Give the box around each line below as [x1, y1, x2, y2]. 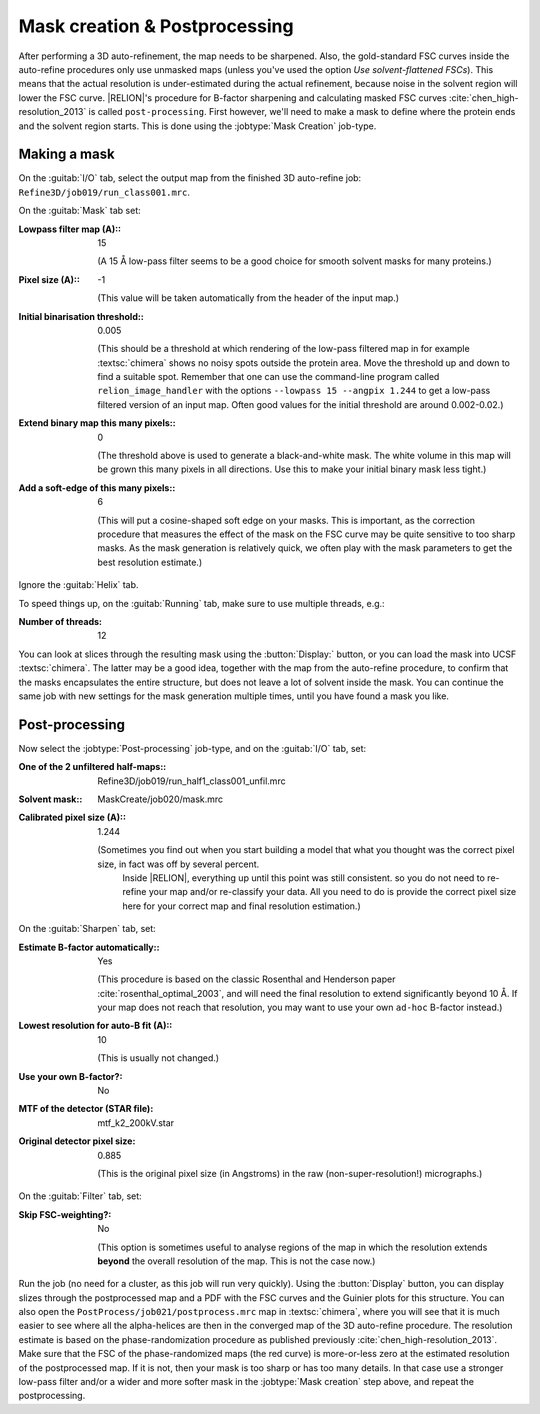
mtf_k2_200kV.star [97, 1116, 175, 1129]
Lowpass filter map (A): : [18, 223, 122, 235]
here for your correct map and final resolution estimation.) [122, 900, 361, 912]
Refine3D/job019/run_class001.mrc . [18, 186, 190, 198]
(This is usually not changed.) [97, 1052, 220, 1064]
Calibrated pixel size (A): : [18, 811, 127, 824]
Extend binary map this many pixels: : [18, 417, 176, 429]
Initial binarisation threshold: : [18, 310, 144, 322]
